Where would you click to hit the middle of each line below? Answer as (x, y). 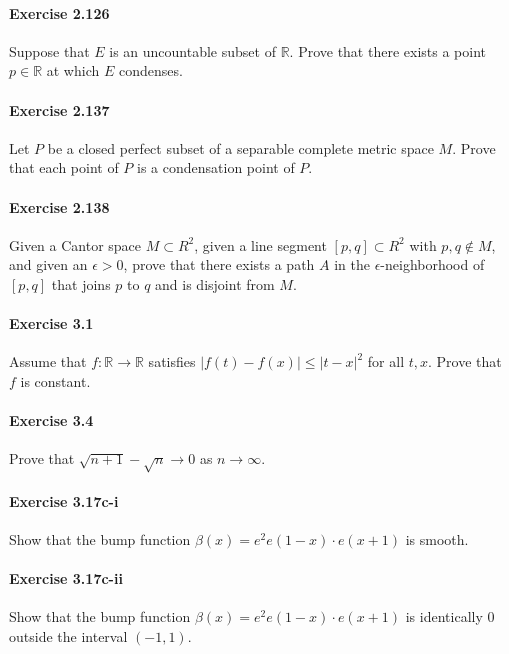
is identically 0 (450, 616)
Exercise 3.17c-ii (66, 578)
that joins (81, 283)
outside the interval (68, 635)
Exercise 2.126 (59, 12)
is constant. (55, 380)
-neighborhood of (432, 264)
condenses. (150, 70)
